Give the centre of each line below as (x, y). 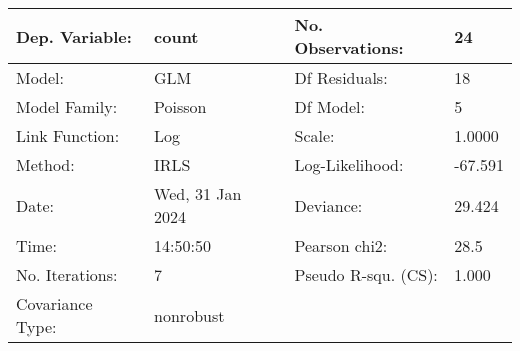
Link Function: (68, 135)
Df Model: (329, 106)
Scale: (314, 135)
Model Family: (67, 106)
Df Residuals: (341, 77)
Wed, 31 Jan (198, 193)
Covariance (54, 303)
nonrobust (189, 315)
